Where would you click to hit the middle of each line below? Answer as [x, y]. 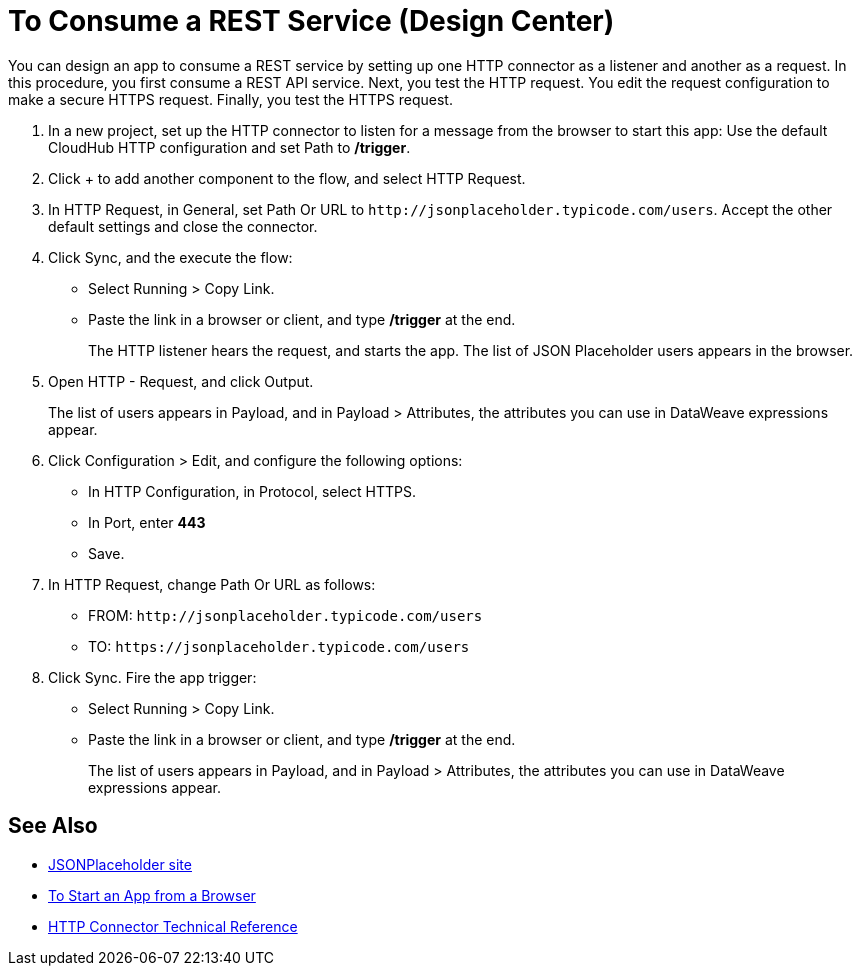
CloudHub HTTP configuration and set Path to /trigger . [229, 147]
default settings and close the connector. [183, 226]
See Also [53, 826]
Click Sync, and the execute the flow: [170, 257]
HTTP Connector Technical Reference [173, 926]
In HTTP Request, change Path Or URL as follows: [212, 584]
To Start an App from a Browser [152, 895]
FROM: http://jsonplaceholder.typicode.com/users [285, 615]
